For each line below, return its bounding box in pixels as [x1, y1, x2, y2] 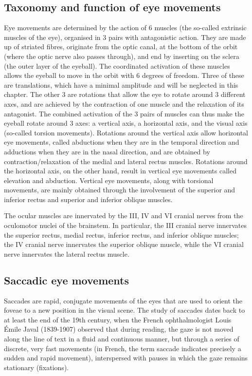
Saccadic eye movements [4, 272, 129, 287]
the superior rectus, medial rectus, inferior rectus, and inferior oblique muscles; [4, 229, 239, 240]
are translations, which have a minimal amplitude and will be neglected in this [4, 79, 238, 90]
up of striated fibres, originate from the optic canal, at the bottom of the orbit [4, 41, 238, 52]
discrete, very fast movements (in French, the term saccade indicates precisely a [4, 343, 241, 353]
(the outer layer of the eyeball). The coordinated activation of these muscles [4, 60, 230, 71]
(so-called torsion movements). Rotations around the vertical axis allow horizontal [4, 127, 248, 137]
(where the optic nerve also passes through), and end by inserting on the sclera [4, 51, 239, 61]
